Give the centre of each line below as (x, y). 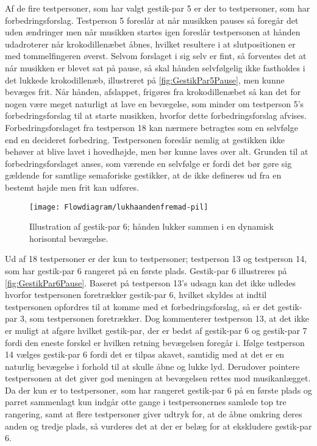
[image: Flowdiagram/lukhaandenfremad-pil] (119, 207)
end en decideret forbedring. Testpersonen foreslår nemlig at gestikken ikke (145, 139)
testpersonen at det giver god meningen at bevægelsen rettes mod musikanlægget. (158, 378)
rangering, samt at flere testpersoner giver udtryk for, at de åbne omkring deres (154, 414)
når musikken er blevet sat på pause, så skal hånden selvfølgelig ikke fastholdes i (155, 67)
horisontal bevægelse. (69, 238)
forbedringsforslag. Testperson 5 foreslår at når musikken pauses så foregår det (152, 20)
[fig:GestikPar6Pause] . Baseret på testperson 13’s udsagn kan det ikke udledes (151, 282)
